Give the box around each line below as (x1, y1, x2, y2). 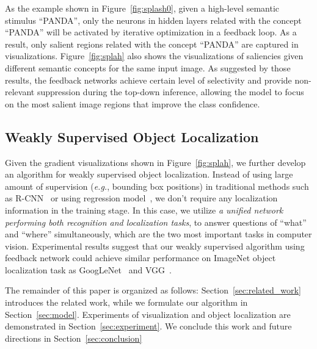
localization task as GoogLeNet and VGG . (5, 263, 172, 276)
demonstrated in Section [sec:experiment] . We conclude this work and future (5, 320, 292, 333)
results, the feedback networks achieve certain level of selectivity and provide (5, 73, 292, 86)
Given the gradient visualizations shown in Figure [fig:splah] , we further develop (5, 156, 306, 168)
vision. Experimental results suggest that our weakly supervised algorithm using (5, 239, 305, 252)
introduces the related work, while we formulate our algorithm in (5, 296, 248, 309)
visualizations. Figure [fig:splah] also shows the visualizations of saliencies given (5, 49, 304, 62)
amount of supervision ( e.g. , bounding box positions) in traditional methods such (5, 179, 309, 192)
